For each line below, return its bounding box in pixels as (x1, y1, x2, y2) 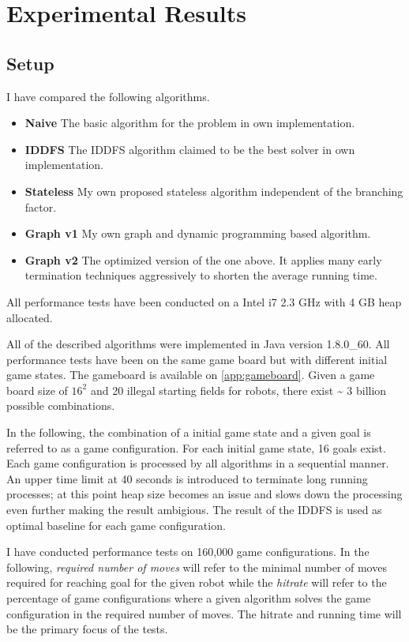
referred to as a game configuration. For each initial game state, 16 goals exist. (6, 439, 386, 456)
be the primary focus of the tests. (6, 621, 168, 637)
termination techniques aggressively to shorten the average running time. (24, 267, 377, 283)
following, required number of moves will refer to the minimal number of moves (6, 558, 387, 575)
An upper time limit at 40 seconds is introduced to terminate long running (6, 470, 368, 486)
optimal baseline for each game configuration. (6, 516, 226, 533)
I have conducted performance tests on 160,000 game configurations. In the (6, 543, 370, 560)
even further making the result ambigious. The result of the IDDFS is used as (6, 501, 382, 518)
